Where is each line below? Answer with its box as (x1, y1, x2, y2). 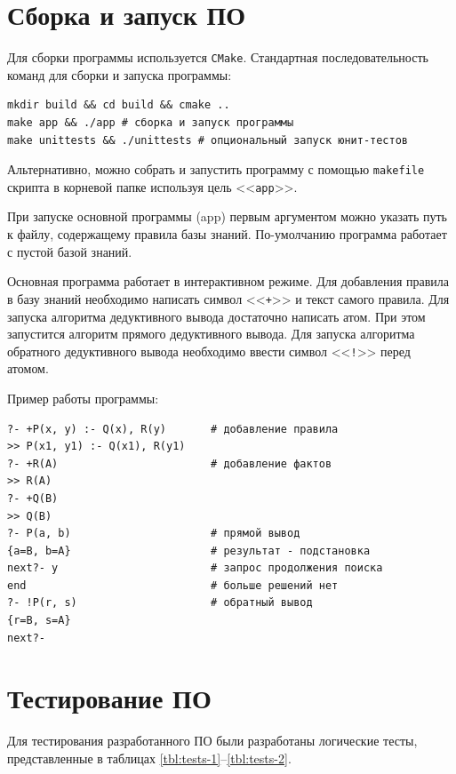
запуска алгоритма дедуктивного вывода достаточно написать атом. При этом (7, 307, 426, 325)
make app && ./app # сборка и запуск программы (7, 116, 294, 129)
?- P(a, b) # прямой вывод (7, 527, 300, 540)
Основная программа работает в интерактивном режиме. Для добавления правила (7, 272, 450, 291)
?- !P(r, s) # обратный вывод (7, 596, 313, 610)
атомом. (7, 359, 49, 378)
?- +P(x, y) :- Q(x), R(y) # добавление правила (7, 422, 339, 435)
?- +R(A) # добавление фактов (7, 457, 332, 470)
